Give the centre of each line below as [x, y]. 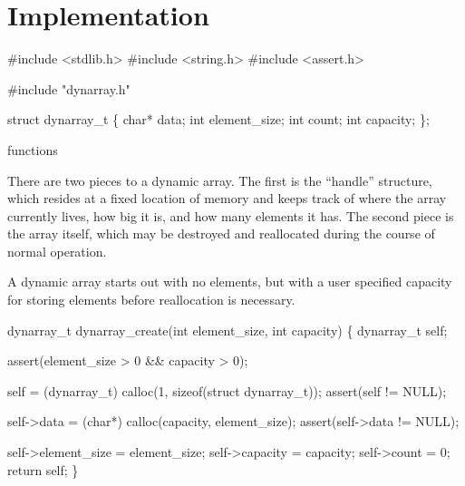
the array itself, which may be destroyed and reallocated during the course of [221, 233]
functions [33, 149]
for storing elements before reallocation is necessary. [151, 300]
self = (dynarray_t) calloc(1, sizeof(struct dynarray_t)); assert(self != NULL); [227, 390]
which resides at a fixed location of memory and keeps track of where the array [227, 198]
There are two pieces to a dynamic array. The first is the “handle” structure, [220, 180]
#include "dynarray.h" [69, 88]
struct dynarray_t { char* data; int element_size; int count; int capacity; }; [218, 119]
